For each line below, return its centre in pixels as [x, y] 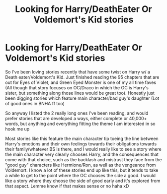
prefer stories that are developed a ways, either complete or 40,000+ [76, 118]
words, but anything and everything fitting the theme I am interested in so [80, 124]
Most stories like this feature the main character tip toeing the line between [82, 138]
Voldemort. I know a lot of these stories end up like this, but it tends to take [82, 170]
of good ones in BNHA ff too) [35, 103]
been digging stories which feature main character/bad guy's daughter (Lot [82, 98]
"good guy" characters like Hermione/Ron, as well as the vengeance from [81, 165]
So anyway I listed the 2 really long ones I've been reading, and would [77, 113]
